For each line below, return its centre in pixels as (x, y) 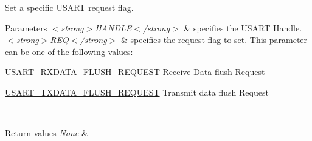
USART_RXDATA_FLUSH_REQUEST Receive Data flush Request (135, 72)
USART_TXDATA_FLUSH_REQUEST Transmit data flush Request (137, 92)
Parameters (26, 28)
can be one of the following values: (69, 51)
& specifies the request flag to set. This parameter (214, 40)
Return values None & (47, 133)
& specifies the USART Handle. (243, 28)
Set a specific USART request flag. (69, 7)
